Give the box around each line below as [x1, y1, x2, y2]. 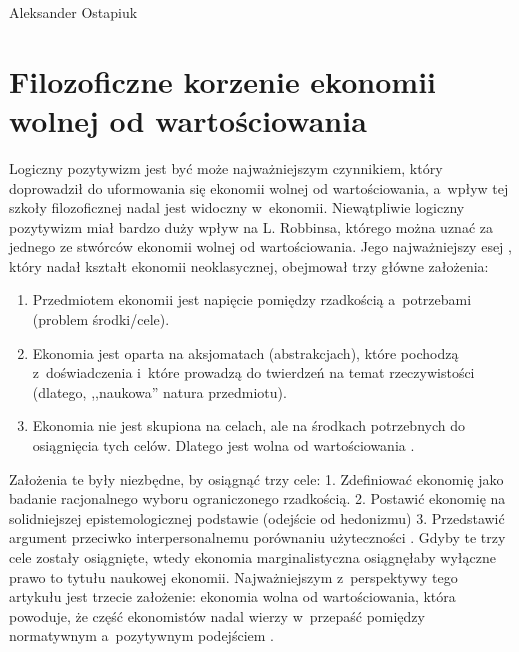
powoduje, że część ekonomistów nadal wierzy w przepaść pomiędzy [9, 605, 425, 626]
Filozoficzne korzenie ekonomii [9, 60, 437, 101]
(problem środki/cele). [32, 309, 170, 330]
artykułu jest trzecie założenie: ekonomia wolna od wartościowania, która [9, 586, 456, 607]
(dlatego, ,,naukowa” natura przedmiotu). [32, 381, 287, 402]
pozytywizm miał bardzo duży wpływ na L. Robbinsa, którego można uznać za [9, 216, 493, 237]
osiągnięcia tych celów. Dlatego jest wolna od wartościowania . [32, 435, 415, 456]
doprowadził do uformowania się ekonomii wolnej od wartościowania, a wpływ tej [9, 177, 509, 198]
